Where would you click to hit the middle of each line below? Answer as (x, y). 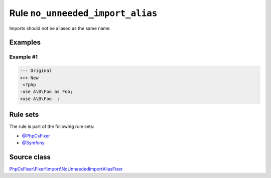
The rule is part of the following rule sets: (52, 126)
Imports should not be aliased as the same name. (60, 28)
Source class (30, 157)
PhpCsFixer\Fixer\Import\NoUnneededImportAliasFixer (66, 169)
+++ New (29, 78)
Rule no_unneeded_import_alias (83, 13)
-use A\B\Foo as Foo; (46, 92)
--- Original (36, 71)
